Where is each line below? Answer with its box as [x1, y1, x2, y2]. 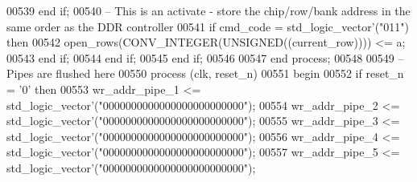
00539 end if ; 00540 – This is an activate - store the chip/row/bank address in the [6, 2, 411, 18]
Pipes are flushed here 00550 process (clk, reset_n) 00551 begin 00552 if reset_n [6, 65, 404, 82]
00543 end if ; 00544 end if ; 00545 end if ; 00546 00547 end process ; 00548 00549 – [6, 49, 404, 66]
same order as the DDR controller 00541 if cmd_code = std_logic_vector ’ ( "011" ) [6, 18, 410, 34]
